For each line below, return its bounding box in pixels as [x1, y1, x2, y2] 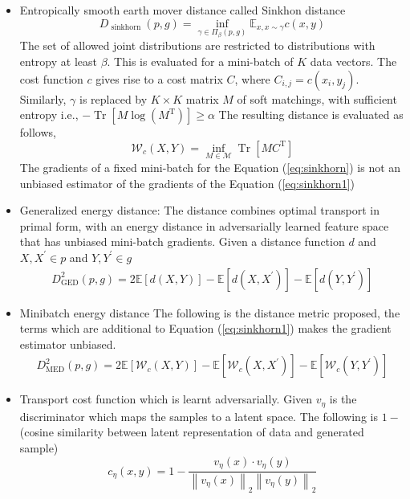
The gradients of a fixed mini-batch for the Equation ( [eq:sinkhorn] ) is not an [19, 158, 401, 175]
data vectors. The [310, 52, 397, 69]
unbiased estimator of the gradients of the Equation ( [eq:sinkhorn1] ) [19, 174, 355, 191]
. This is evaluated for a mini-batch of [107, 52, 294, 69]
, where [234, 70, 270, 87]
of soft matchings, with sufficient [237, 90, 397, 107]
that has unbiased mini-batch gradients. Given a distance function [19, 233, 345, 250]
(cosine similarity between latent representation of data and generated [19, 423, 364, 440]
